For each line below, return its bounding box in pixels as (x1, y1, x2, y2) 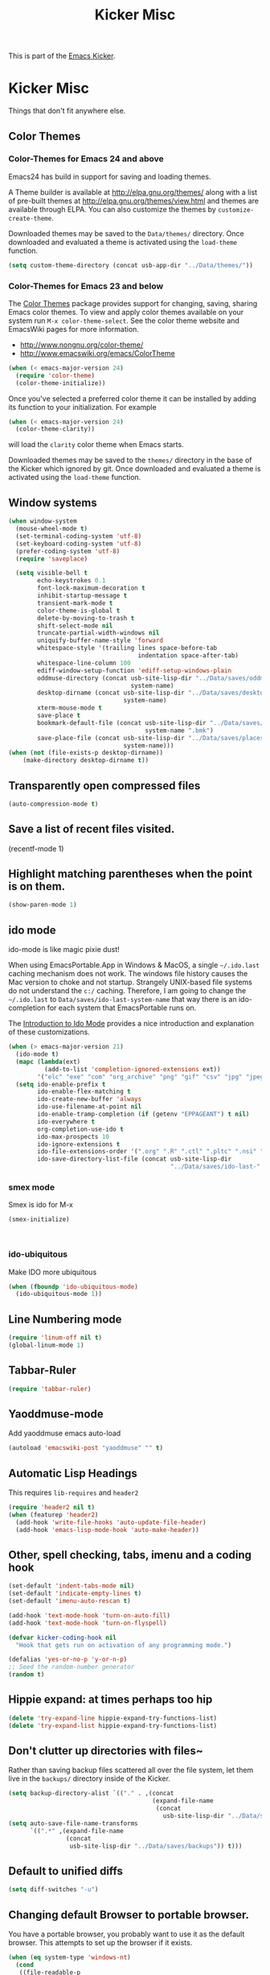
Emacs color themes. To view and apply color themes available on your (8, 307, 244, 317)
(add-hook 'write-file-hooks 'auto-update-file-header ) (15, 1518, 207, 1526)
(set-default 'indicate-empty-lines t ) (8, 1589, 142, 1598)
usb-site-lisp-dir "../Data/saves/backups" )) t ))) (69, 1842, 243, 1850)
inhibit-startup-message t (37, 592, 128, 600)
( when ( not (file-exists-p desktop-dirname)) (8, 749, 163, 757)
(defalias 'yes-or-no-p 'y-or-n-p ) (8, 1655, 128, 1664)
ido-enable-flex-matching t (37, 1087, 131, 1096)
